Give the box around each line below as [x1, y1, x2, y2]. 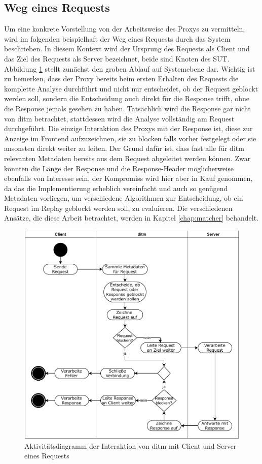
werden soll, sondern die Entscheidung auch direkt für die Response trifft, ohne [4, 93, 249, 104]
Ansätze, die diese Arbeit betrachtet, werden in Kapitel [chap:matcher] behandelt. [4, 212, 259, 223]
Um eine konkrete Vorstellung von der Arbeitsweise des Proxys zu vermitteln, [4, 23, 245, 34]
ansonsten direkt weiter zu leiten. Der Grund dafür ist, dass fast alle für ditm [4, 143, 244, 153]
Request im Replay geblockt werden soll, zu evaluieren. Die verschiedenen [4, 202, 233, 213]
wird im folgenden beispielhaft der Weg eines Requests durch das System [4, 33, 231, 44]
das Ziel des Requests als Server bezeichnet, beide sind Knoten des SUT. [4, 53, 230, 64]
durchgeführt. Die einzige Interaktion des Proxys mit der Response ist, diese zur [4, 123, 253, 134]
